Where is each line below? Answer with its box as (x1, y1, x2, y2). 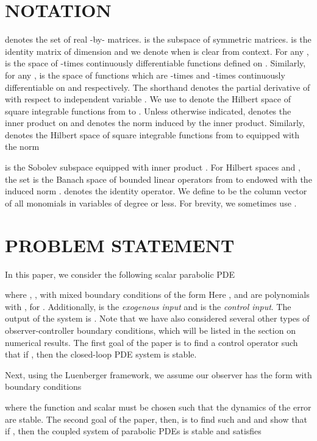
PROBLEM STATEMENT (5, 232, 235, 257)
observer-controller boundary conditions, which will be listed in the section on (5, 323, 296, 336)
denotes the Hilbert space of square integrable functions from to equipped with (5, 128, 300, 141)
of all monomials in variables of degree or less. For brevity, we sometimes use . (5, 196, 297, 209)
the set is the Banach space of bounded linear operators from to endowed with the (5, 172, 312, 185)
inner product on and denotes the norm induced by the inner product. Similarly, (5, 116, 305, 129)
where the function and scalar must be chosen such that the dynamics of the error (5, 400, 312, 413)
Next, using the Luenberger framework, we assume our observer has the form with (5, 368, 312, 381)
